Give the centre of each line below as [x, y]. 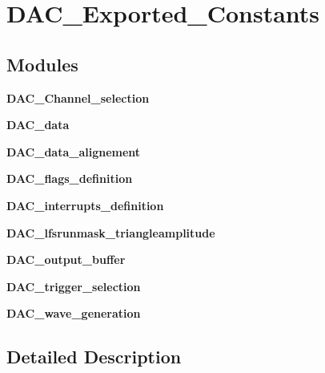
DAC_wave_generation [74, 313]
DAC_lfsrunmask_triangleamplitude [111, 232]
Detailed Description [94, 357]
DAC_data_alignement [74, 151]
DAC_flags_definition [70, 178]
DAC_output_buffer [66, 259]
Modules [42, 64]
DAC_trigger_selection [74, 286]
